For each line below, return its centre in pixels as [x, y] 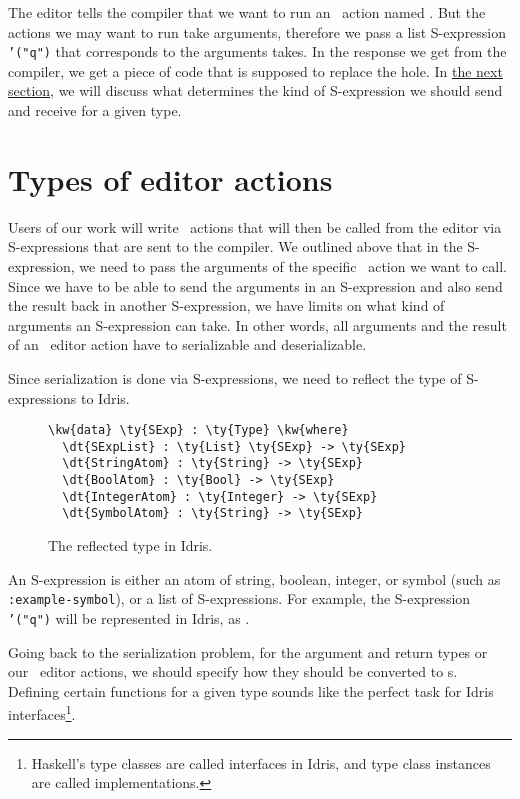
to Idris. [105, 397]
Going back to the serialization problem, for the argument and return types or [248, 651]
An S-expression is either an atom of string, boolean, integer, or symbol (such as [254, 578]
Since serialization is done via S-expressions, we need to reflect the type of [235, 377]
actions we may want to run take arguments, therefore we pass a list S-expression [257, 31]
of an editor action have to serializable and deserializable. [187, 344]
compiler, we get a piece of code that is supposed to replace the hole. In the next [255, 70]
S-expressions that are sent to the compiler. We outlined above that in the [235, 246]
